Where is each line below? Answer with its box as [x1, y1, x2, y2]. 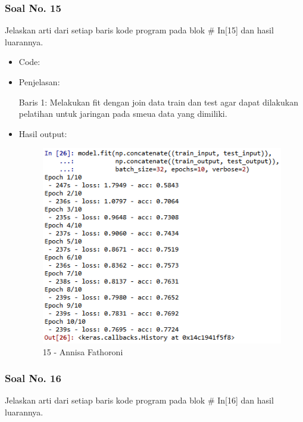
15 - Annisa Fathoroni [42, 345, 123, 358]
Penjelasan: [18, 76, 60, 88]
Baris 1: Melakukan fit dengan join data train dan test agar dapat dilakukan [18, 95, 298, 108]
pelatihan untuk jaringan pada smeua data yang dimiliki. [18, 107, 227, 120]
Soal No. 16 [5, 371, 61, 386]
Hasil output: [18, 127, 67, 139]
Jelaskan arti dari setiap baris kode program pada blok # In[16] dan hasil [5, 394, 274, 407]
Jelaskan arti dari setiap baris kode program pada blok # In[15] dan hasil [5, 24, 274, 36]
